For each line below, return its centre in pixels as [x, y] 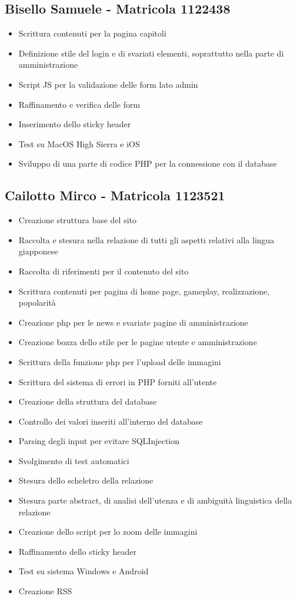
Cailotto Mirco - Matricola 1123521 [115, 195]
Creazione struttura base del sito [78, 220]
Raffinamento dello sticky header [77, 551]
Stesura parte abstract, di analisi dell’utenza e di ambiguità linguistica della [155, 500]
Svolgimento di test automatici [74, 460]
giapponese [38, 251]
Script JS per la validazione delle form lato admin [108, 84]
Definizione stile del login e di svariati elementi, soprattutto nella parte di [151, 53]
